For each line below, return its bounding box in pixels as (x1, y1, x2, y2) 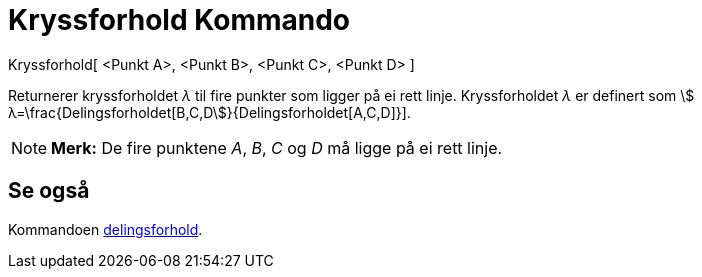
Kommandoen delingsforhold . (8, 220, 203, 238)
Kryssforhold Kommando (8, 3, 351, 37)
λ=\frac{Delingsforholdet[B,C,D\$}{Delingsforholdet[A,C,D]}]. (8, 103, 411, 121)
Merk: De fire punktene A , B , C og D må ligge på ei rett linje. (51, 137, 503, 158)
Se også (8, 178, 90, 204)
